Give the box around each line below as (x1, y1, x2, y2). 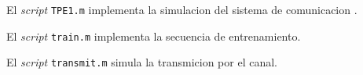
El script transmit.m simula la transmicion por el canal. (6, 54, 277, 70)
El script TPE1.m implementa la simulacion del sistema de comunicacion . (6, 2, 357, 17)
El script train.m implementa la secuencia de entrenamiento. (6, 27, 301, 44)
